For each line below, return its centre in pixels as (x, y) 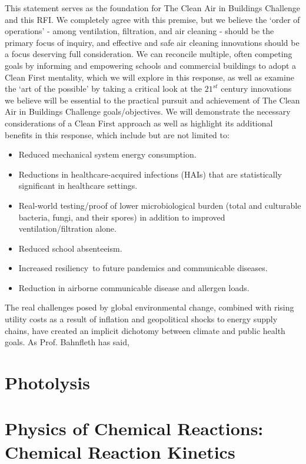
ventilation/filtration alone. (67, 228)
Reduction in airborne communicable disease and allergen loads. (134, 287)
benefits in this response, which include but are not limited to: (117, 134)
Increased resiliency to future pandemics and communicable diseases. (143, 268)
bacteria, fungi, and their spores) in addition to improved (122, 217)
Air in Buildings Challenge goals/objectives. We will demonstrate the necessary (148, 111)
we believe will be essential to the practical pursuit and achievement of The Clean (152, 100)
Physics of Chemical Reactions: (134, 428)
